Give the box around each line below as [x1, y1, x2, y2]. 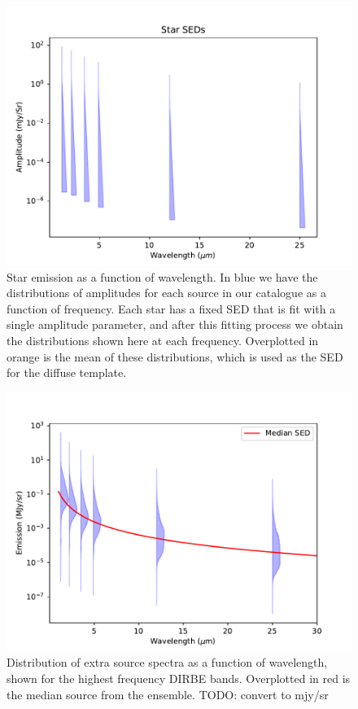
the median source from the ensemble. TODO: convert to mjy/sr [7, 685, 329, 702]
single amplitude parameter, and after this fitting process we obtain [7, 316, 343, 333]
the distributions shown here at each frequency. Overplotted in [7, 331, 319, 348]
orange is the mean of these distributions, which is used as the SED [7, 348, 343, 365]
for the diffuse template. [7, 364, 127, 381]
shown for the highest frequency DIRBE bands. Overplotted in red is [7, 669, 351, 686]
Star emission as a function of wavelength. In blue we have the [7, 268, 318, 285]
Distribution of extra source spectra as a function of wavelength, [7, 654, 328, 671]
